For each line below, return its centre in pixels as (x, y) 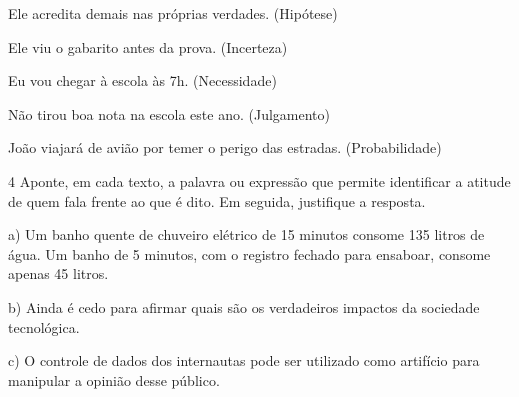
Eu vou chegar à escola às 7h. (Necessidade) (142, 80)
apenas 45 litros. (58, 273)
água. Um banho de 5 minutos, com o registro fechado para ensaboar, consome (249, 253)
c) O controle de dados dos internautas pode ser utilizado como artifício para (244, 360)
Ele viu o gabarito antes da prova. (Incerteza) (148, 46)
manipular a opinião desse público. (114, 379)
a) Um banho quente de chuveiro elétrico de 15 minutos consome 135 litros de (246, 234)
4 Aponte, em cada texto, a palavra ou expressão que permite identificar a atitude (259, 180)
